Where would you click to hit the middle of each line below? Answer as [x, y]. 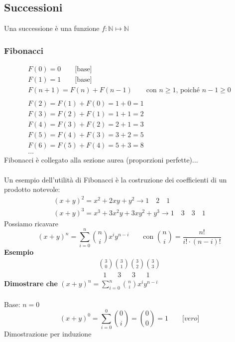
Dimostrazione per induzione [48, 334]
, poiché [188, 90]
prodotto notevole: [32, 189]
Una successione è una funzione [52, 28]
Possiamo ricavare [31, 223]
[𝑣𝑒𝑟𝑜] [191, 318]
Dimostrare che [31, 283]
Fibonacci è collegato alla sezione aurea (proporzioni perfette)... [101, 160]
